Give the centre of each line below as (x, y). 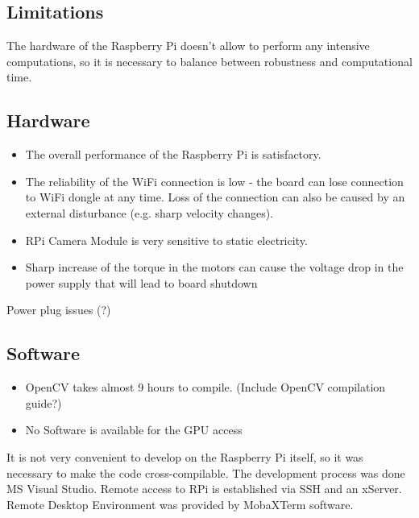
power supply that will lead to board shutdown (141, 282)
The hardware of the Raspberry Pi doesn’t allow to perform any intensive (188, 46)
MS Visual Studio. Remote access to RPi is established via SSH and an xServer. (204, 489)
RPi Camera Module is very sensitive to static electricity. (166, 240)
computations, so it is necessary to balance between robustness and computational (209, 61)
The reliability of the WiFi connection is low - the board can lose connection (214, 181)
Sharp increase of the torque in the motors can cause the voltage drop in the (214, 267)
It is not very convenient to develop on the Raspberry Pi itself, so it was (185, 456)
